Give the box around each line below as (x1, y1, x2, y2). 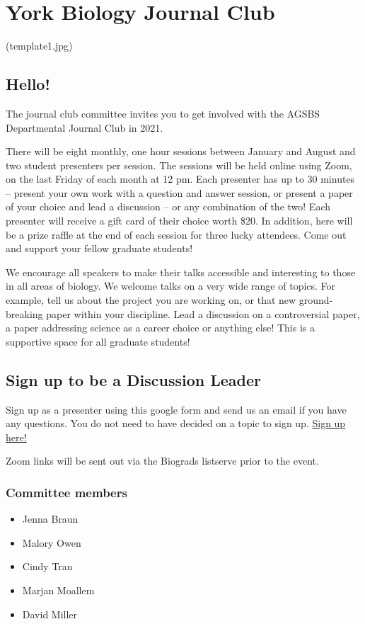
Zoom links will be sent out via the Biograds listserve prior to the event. (6, 453, 319, 468)
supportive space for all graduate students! (6, 334, 190, 348)
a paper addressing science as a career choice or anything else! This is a (6, 320, 315, 335)
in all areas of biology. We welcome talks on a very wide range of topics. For (6, 278, 336, 293)
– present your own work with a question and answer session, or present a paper (6, 185, 353, 200)
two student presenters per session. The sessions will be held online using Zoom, (6, 157, 352, 172)
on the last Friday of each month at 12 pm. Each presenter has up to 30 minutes (6, 171, 355, 186)
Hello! (6, 73, 50, 95)
